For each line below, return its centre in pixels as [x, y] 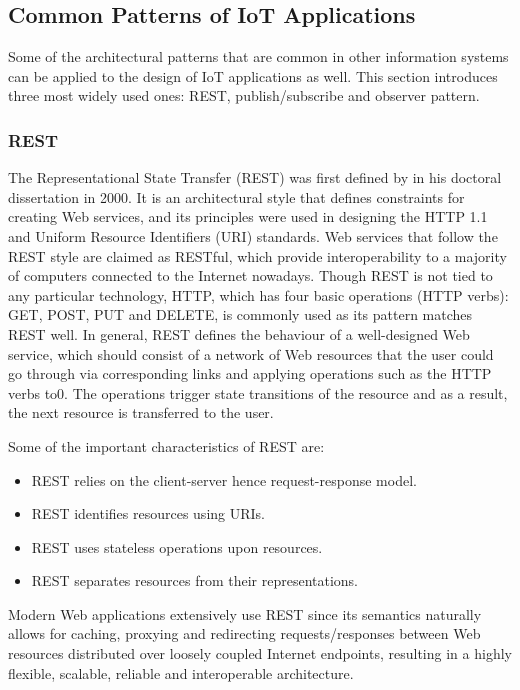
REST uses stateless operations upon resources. [177, 546]
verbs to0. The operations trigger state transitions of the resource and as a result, [258, 392]
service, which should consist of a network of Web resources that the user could [251, 353]
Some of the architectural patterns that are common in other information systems [258, 56]
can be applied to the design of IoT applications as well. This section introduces [253, 75]
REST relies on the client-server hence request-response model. [224, 479]
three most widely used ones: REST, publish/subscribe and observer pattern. [244, 95]
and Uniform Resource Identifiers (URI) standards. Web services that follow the [253, 235]
